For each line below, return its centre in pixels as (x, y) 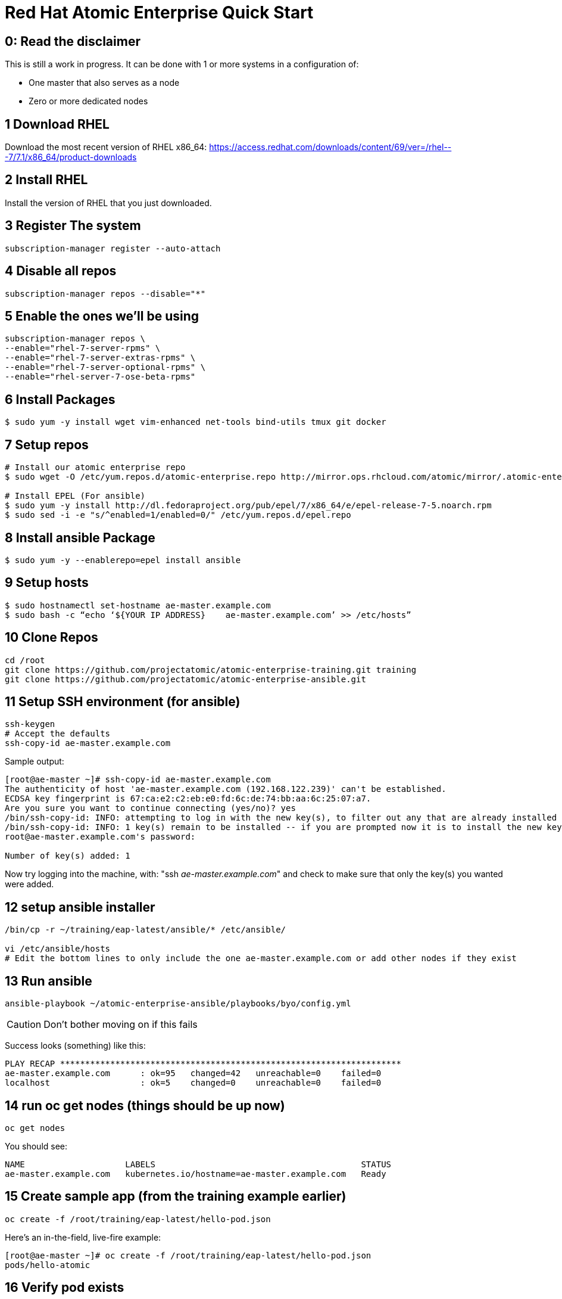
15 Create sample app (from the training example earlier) (176, 1197)
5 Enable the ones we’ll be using (102, 316)
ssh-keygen (30, 724)
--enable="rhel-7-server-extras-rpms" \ (100, 358)
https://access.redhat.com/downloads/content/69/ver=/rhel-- (330, 147)
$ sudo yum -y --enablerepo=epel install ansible (123, 560)
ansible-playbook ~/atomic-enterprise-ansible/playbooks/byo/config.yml (178, 1004)
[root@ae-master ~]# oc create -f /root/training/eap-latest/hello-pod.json (188, 1255)
